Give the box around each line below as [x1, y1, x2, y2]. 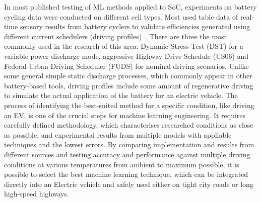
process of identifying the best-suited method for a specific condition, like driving [4, 99, 254, 110]
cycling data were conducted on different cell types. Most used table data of [4, 11, 238, 22]
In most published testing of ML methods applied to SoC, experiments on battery [4, 2, 257, 12]
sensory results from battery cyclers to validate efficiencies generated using [20, 21, 250, 32]
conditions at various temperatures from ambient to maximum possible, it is [4, 159, 239, 169]
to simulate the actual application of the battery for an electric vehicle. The [4, 90, 238, 100]
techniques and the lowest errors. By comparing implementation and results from [4, 139, 254, 150]
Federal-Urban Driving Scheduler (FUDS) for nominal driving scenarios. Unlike [4, 60, 249, 71]
